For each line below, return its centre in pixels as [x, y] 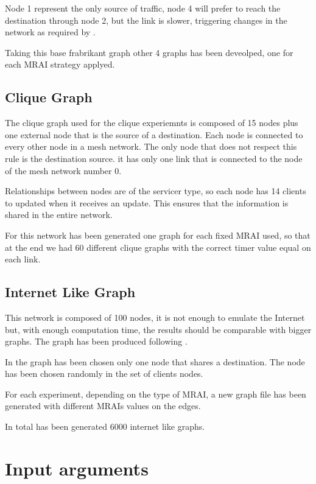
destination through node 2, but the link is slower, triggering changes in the [146, 20]
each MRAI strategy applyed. [60, 64]
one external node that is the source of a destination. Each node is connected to [154, 134]
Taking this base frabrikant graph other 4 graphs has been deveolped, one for [149, 52]
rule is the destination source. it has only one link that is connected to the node [154, 158]
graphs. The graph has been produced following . [96, 341]
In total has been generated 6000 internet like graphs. [105, 426]
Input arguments [77, 468]
